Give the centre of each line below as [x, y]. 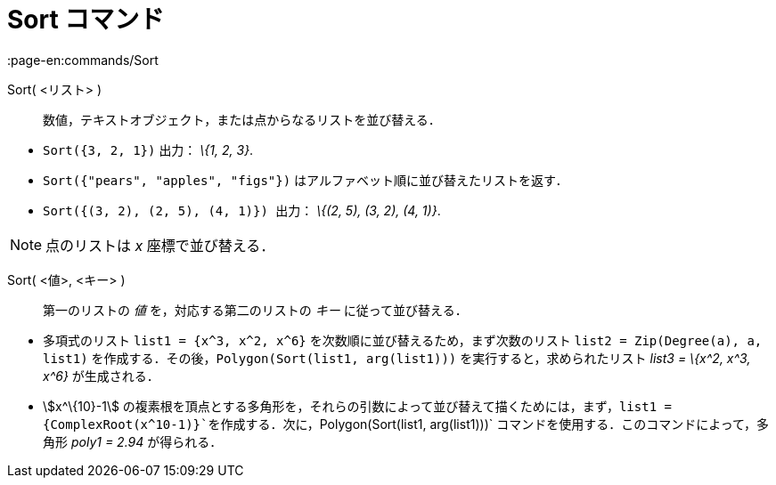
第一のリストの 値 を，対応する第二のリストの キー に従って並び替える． [255, 310]
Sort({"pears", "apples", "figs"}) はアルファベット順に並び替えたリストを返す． [306, 180]
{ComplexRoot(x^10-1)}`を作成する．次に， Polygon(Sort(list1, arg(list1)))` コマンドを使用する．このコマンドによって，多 [406, 424]
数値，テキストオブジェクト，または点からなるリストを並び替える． [242, 119]
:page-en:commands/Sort [83, 60]
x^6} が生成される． [101, 376]
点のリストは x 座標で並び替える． [160, 245]
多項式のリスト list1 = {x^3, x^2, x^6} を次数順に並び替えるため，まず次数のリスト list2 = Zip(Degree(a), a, [403, 340]
